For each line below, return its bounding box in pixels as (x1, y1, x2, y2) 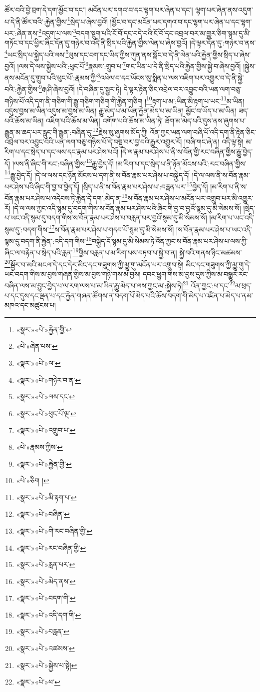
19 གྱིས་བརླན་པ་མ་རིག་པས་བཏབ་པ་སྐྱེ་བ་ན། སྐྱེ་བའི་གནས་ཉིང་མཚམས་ (72, 246, 242, 257)
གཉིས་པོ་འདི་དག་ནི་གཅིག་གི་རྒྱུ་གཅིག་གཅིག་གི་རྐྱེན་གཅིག (4, 95, 143, 106)
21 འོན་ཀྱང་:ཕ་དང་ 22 (183, 279, 236, 290)
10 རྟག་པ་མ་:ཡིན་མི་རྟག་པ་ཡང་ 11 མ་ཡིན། (146, 94, 245, 106)
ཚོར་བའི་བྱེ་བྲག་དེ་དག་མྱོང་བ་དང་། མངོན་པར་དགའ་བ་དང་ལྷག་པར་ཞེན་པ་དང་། (4, 4, 193, 14)
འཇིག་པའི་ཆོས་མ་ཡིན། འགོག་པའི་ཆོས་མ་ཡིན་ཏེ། (46, 115, 163, 125)
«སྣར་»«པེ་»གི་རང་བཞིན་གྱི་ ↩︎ (16, 525, 93, 536)
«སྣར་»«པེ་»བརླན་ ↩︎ (16, 626, 69, 637)
